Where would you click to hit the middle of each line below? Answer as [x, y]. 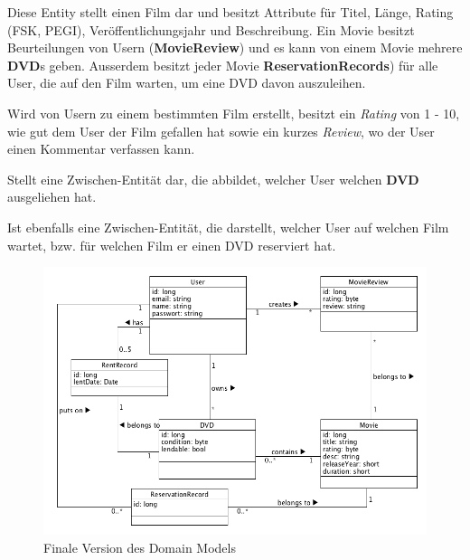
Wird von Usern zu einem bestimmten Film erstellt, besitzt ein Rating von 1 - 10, [234, 113]
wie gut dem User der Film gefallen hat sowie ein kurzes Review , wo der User [221, 131]
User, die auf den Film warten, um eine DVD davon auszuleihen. [187, 83]
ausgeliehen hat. [52, 197]
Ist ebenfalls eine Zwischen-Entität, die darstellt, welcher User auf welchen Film [228, 227]
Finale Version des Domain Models [140, 547]
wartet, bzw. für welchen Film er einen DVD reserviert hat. [172, 245]
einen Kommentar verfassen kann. [101, 149]
